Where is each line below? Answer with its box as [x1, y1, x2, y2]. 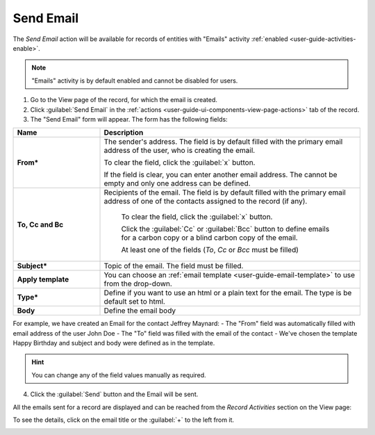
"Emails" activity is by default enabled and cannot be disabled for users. [31, 76, 238, 85]
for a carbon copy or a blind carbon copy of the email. [121, 233, 298, 243]
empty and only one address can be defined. [103, 179, 251, 188]
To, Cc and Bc [17, 220, 64, 229]
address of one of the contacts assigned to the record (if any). [103, 197, 308, 206]
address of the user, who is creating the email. [103, 146, 256, 156]
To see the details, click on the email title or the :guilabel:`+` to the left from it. [12, 416, 235, 424]
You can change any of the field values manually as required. [31, 370, 206, 379]
